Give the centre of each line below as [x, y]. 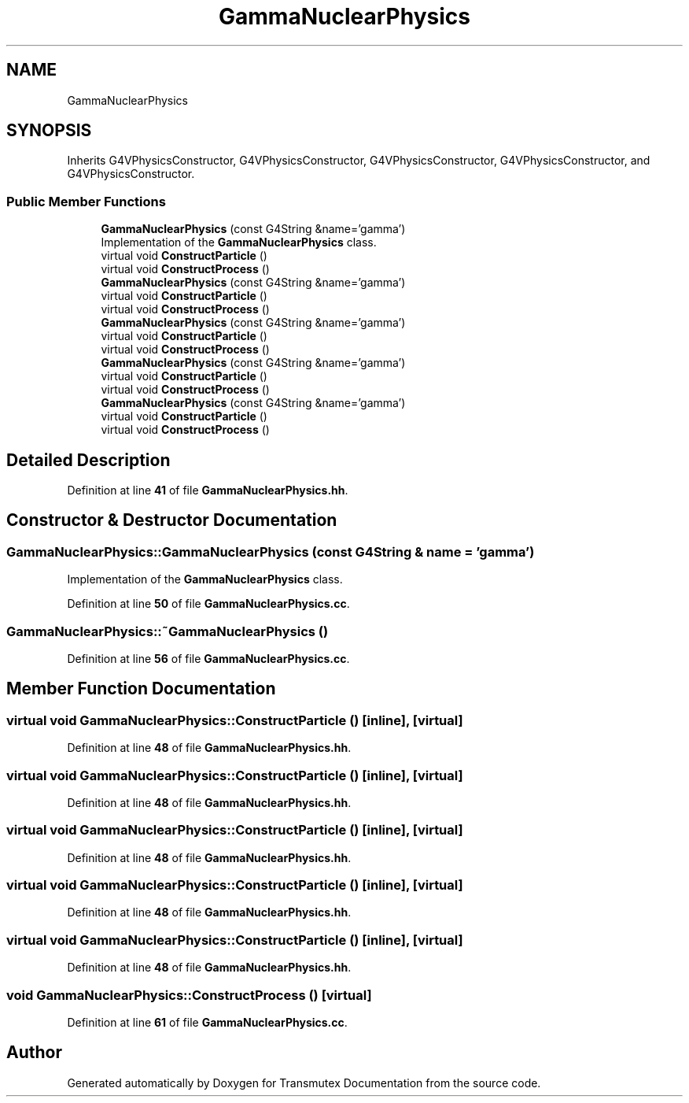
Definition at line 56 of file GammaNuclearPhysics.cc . [208, 659]
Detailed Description [88, 460]
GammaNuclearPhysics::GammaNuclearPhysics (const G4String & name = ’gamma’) [271, 551]
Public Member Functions [86, 201]
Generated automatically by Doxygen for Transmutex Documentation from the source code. [304, 1083]
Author [34, 1053]
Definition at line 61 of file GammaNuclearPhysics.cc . [207, 1022]
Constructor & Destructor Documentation [172, 520]
